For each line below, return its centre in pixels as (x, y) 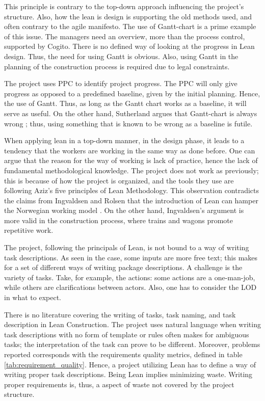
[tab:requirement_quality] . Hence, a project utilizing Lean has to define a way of (130, 364)
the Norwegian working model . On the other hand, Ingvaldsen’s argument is (124, 210)
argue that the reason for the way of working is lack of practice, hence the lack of (131, 160)
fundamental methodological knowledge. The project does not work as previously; (131, 170)
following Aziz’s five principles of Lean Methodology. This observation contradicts (132, 190)
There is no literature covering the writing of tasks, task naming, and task (120, 314)
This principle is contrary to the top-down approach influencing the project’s (124, 6)
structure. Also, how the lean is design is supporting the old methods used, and (128, 16)
